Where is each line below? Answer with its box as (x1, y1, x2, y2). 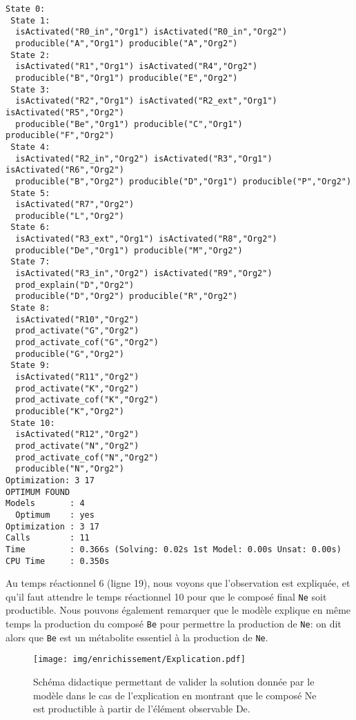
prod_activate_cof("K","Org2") (15, 395, 159, 405)
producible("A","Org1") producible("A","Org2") (15, 38, 238, 48)
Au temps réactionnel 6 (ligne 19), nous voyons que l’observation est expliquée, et (6, 576, 350, 590)
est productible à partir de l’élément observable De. (33, 701, 250, 716)
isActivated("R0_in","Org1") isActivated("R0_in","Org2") (15, 27, 288, 37)
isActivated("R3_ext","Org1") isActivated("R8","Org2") (15, 234, 277, 244)
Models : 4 (6, 498, 85, 509)
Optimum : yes (15, 509, 95, 520)
